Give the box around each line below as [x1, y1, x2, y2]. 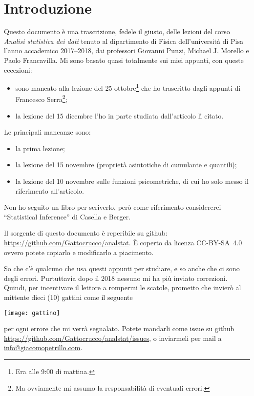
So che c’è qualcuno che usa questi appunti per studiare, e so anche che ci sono [4, 263, 240, 274]
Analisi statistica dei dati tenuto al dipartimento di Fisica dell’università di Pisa [4, 36, 243, 46]
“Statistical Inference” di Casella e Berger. [4, 211, 131, 221]
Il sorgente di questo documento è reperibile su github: [4, 228, 168, 238]
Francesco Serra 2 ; [15, 93, 67, 104]
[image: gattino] [4, 309, 60, 317]
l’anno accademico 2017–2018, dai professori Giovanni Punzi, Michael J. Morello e [4, 45, 249, 56]
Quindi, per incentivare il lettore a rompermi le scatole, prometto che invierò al [4, 282, 241, 293]
